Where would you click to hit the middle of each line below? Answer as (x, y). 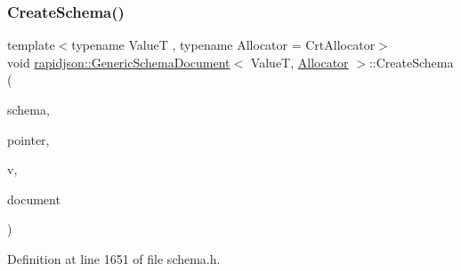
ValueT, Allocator (299, 62)
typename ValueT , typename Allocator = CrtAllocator (223, 45)
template (31, 45)
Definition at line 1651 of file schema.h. (114, 258)
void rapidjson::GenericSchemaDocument (119, 62)
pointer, (28, 139)
